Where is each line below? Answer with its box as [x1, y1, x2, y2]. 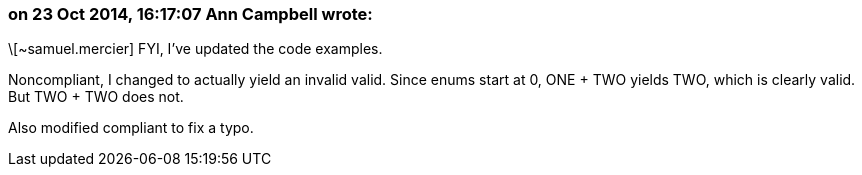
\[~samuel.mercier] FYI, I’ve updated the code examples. [8, 40, 383, 58]
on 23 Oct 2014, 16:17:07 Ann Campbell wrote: [8, 4, 373, 24]
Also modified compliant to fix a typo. [8, 119, 254, 137]
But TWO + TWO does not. [8, 88, 184, 106]
